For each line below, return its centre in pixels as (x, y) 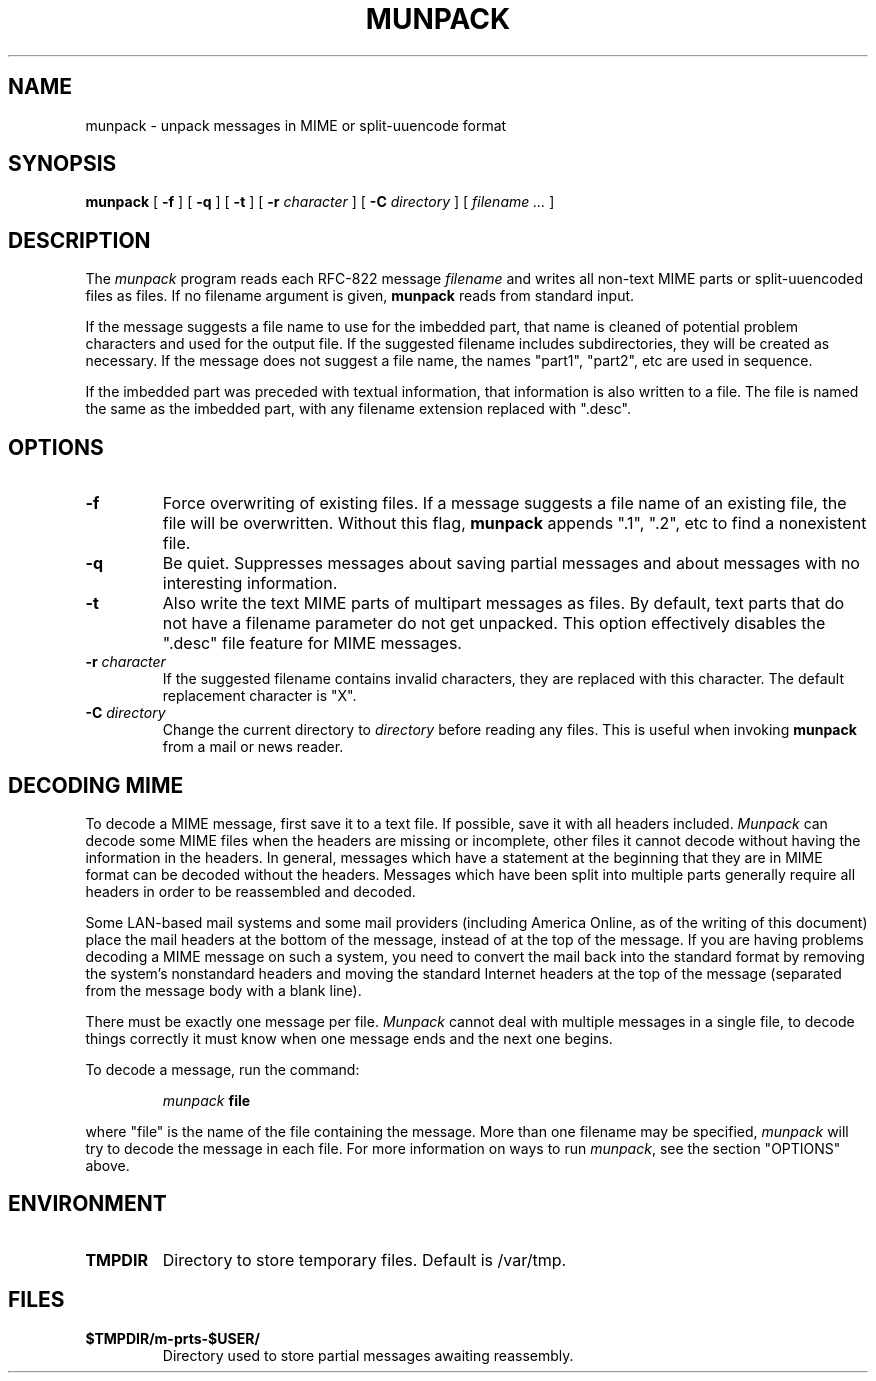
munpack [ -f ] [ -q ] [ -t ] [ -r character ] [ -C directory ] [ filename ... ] (320, 202)
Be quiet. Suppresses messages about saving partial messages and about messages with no (511, 563)
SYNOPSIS (62, 164)
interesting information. (250, 583)
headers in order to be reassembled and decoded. (250, 891)
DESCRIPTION (79, 240)
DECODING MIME (96, 785)
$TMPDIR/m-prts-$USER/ (172, 1338)
